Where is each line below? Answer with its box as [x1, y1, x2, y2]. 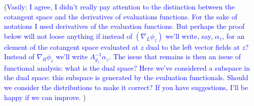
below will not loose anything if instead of [4, 30, 132, 41]
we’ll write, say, [165, 30, 213, 41]
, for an [222, 30, 245, 41]
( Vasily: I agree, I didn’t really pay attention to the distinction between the [4, 1, 235, 11]
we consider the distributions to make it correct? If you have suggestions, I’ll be [4, 82, 248, 92]
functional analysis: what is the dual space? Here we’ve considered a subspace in [4, 62, 250, 73]
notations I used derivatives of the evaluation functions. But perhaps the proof [4, 21, 245, 31]
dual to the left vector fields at [146, 41, 240, 52]
